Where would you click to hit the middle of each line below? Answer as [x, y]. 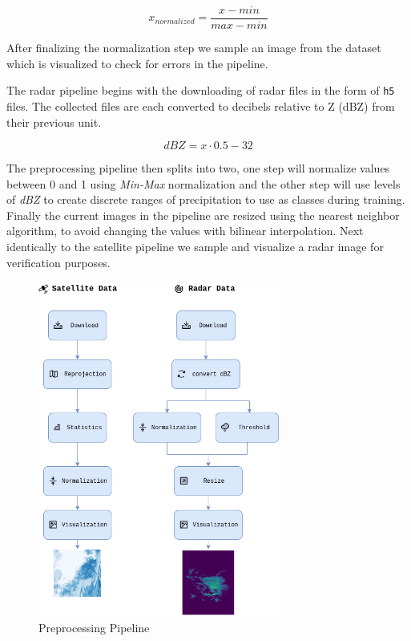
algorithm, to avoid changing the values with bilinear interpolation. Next [185, 231]
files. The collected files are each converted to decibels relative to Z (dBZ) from [201, 105]
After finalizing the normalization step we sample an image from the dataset [194, 48]
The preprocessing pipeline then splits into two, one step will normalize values [198, 168]
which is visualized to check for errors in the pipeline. [137, 63]
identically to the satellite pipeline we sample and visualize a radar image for [195, 247]
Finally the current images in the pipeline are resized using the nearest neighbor [203, 215]
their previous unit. [54, 122]
